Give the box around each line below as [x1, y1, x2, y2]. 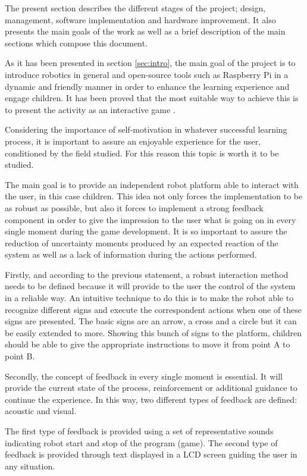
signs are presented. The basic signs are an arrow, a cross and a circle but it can [5, 315, 297, 327]
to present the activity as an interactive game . [5, 103, 176, 115]
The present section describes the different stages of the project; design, [5, 2, 266, 14]
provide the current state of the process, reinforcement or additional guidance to [5, 381, 297, 394]
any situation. [5, 459, 55, 472]
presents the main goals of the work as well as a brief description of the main [5, 25, 286, 37]
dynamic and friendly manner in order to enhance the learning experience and [5, 80, 290, 92]
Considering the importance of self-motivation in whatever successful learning [5, 123, 287, 136]
